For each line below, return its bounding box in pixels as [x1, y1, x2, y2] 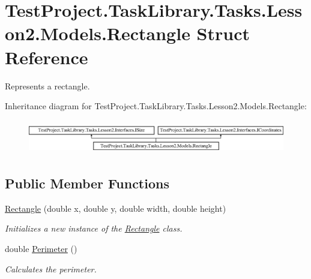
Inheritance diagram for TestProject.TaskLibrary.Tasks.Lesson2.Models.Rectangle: [5, 100, 307, 112]
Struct [196, 21, 250, 46]
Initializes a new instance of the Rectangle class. [5, 222, 183, 235]
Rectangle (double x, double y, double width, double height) [5, 202, 226, 214]
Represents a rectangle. [5, 79, 90, 92]
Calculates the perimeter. [5, 262, 97, 275]
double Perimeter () [5, 242, 77, 254]
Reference [5, 44, 88, 69]
